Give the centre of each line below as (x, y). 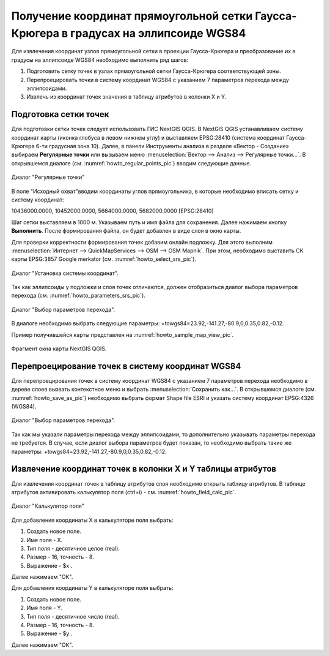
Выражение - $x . (50, 565)
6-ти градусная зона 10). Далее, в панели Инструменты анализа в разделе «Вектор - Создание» (163, 146)
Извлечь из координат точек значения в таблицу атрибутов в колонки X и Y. (127, 97)
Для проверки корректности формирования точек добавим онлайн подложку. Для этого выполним (142, 242)
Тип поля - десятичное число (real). (73, 616)
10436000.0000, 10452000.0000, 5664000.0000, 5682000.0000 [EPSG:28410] (112, 211)
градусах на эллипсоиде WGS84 (158, 33)
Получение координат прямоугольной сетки (132, 16)
